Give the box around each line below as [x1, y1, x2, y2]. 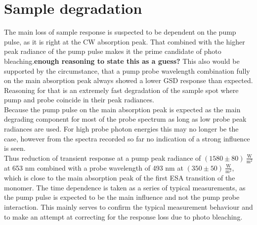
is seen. [4, 143, 26, 153]
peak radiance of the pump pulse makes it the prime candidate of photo [4, 46, 221, 56]
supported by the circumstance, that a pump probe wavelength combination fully [4, 65, 250, 76]
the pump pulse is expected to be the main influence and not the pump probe [4, 192, 240, 202]
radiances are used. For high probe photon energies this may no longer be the [4, 124, 239, 134]
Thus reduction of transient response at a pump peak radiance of [4, 152, 201, 163]
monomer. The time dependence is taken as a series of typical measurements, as [4, 182, 246, 192]
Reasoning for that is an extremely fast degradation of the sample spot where [4, 85, 239, 95]
